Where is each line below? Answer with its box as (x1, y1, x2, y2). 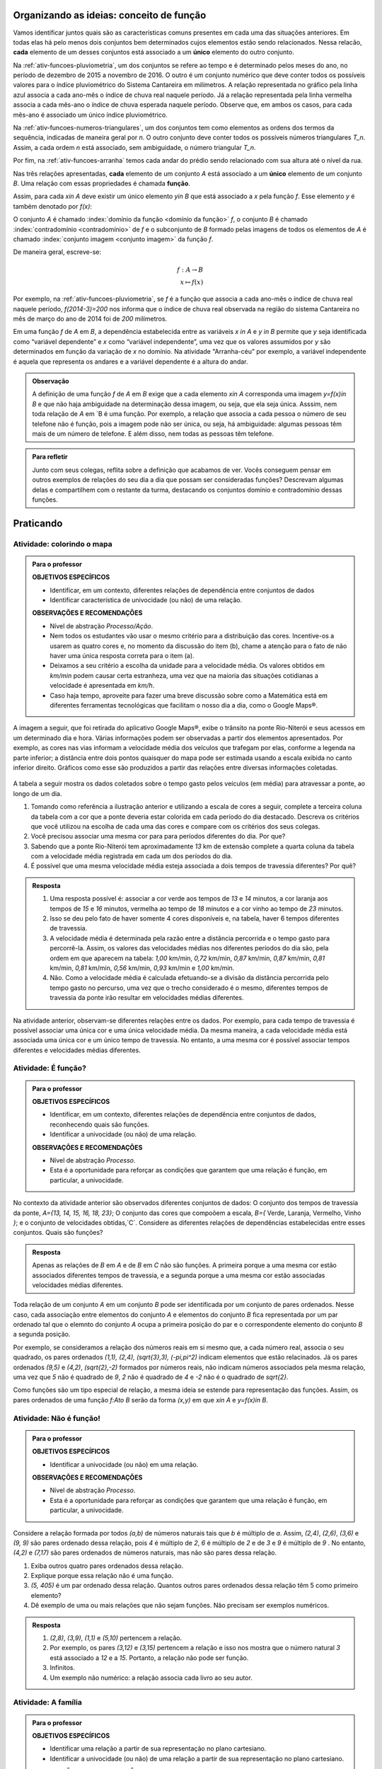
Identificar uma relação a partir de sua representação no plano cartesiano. (50, 1744, 267, 1753)
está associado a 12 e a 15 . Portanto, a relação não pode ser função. (50, 1653, 249, 1662)
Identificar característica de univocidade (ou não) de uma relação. (50, 596, 243, 604)
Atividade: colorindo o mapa (13, 538, 112, 548)
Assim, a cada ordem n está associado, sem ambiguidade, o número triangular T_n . (13, 143, 256, 151)
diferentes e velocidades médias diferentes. (13, 1046, 141, 1054)
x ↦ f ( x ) (180, 278, 204, 286)
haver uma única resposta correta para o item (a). (50, 652, 195, 660)
